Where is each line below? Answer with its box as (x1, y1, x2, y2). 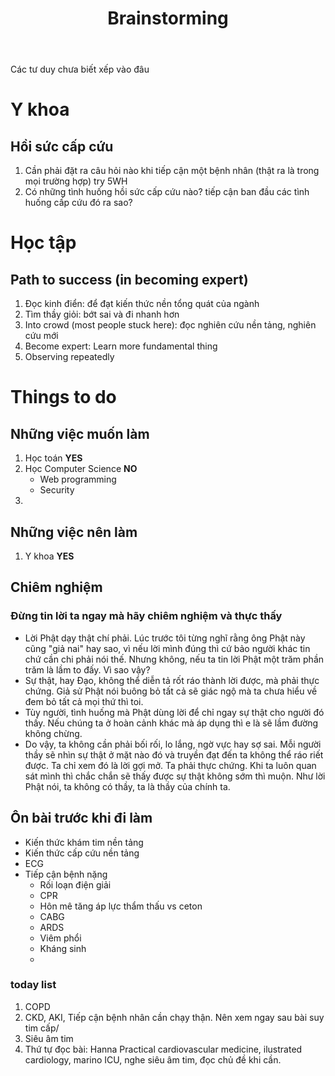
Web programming (39, 473, 117, 486)
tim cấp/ (24, 1022, 60, 1034)
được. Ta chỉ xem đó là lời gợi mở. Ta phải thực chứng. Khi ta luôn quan (24, 759, 317, 771)
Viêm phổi (39, 932, 82, 944)
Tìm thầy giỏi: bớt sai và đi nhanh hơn (24, 308, 180, 321)
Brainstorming (107, 7, 229, 30)
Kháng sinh (39, 942, 87, 954)
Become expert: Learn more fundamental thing (24, 340, 218, 352)
